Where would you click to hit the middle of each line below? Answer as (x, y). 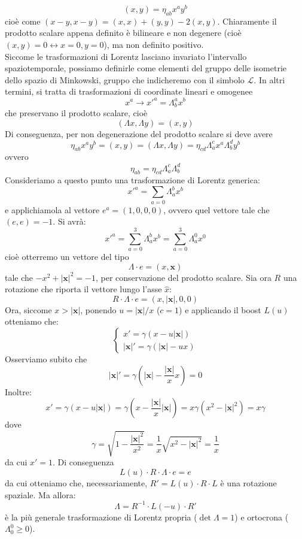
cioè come (23, 21)
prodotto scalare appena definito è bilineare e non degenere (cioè (123, 33)
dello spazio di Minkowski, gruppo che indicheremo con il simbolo (125, 79)
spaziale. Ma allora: (40, 494)
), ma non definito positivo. (154, 45)
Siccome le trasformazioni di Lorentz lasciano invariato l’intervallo (126, 56)
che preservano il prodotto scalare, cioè (76, 112)
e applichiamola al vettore (52, 209)
